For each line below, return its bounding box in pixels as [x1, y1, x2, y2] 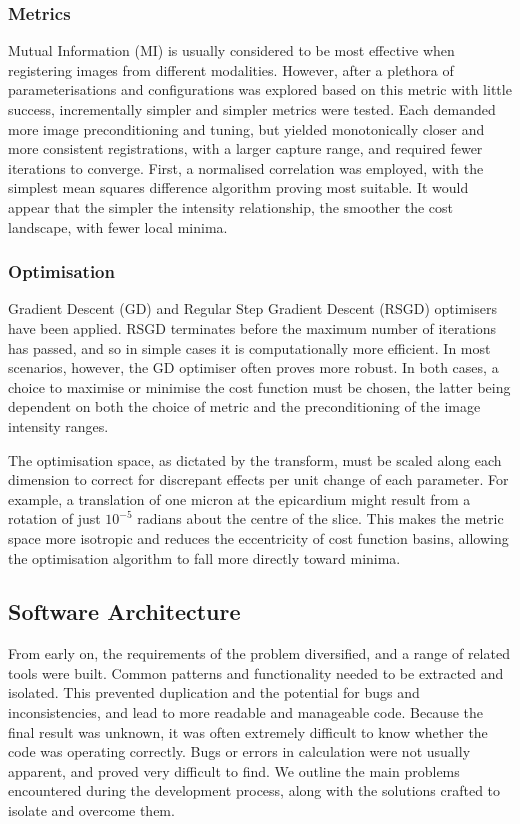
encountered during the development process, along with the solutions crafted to [8, 780, 501, 801]
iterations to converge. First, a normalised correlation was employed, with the [8, 157, 484, 178]
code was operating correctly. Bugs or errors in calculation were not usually [8, 741, 471, 762]
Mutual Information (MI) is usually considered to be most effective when [8, 40, 455, 61]
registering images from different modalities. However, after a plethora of [8, 59, 454, 80]
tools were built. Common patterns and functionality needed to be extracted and [8, 662, 504, 683]
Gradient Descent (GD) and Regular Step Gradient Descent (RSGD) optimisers [8, 298, 497, 319]
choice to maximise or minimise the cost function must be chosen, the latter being [8, 376, 511, 397]
